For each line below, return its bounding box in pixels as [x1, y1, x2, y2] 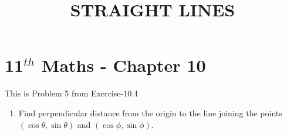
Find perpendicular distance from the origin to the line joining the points [18, 106, 282, 119]
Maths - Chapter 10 [41, 53, 206, 77]
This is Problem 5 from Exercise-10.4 [5, 87, 139, 99]
